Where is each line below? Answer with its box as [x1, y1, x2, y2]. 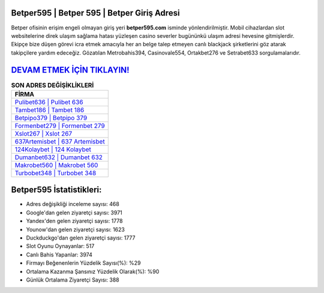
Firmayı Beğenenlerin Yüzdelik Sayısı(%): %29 [26, 259, 141, 267]
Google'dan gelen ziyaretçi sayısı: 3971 [26, 209, 122, 216]
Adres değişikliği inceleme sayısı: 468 [26, 201, 119, 208]
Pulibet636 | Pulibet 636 [14, 98, 83, 106]
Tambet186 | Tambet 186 [14, 106, 85, 114]
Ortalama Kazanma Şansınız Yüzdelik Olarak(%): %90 [26, 268, 160, 275]
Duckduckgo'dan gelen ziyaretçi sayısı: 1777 [26, 234, 136, 241]
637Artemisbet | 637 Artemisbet [14, 137, 105, 145]
